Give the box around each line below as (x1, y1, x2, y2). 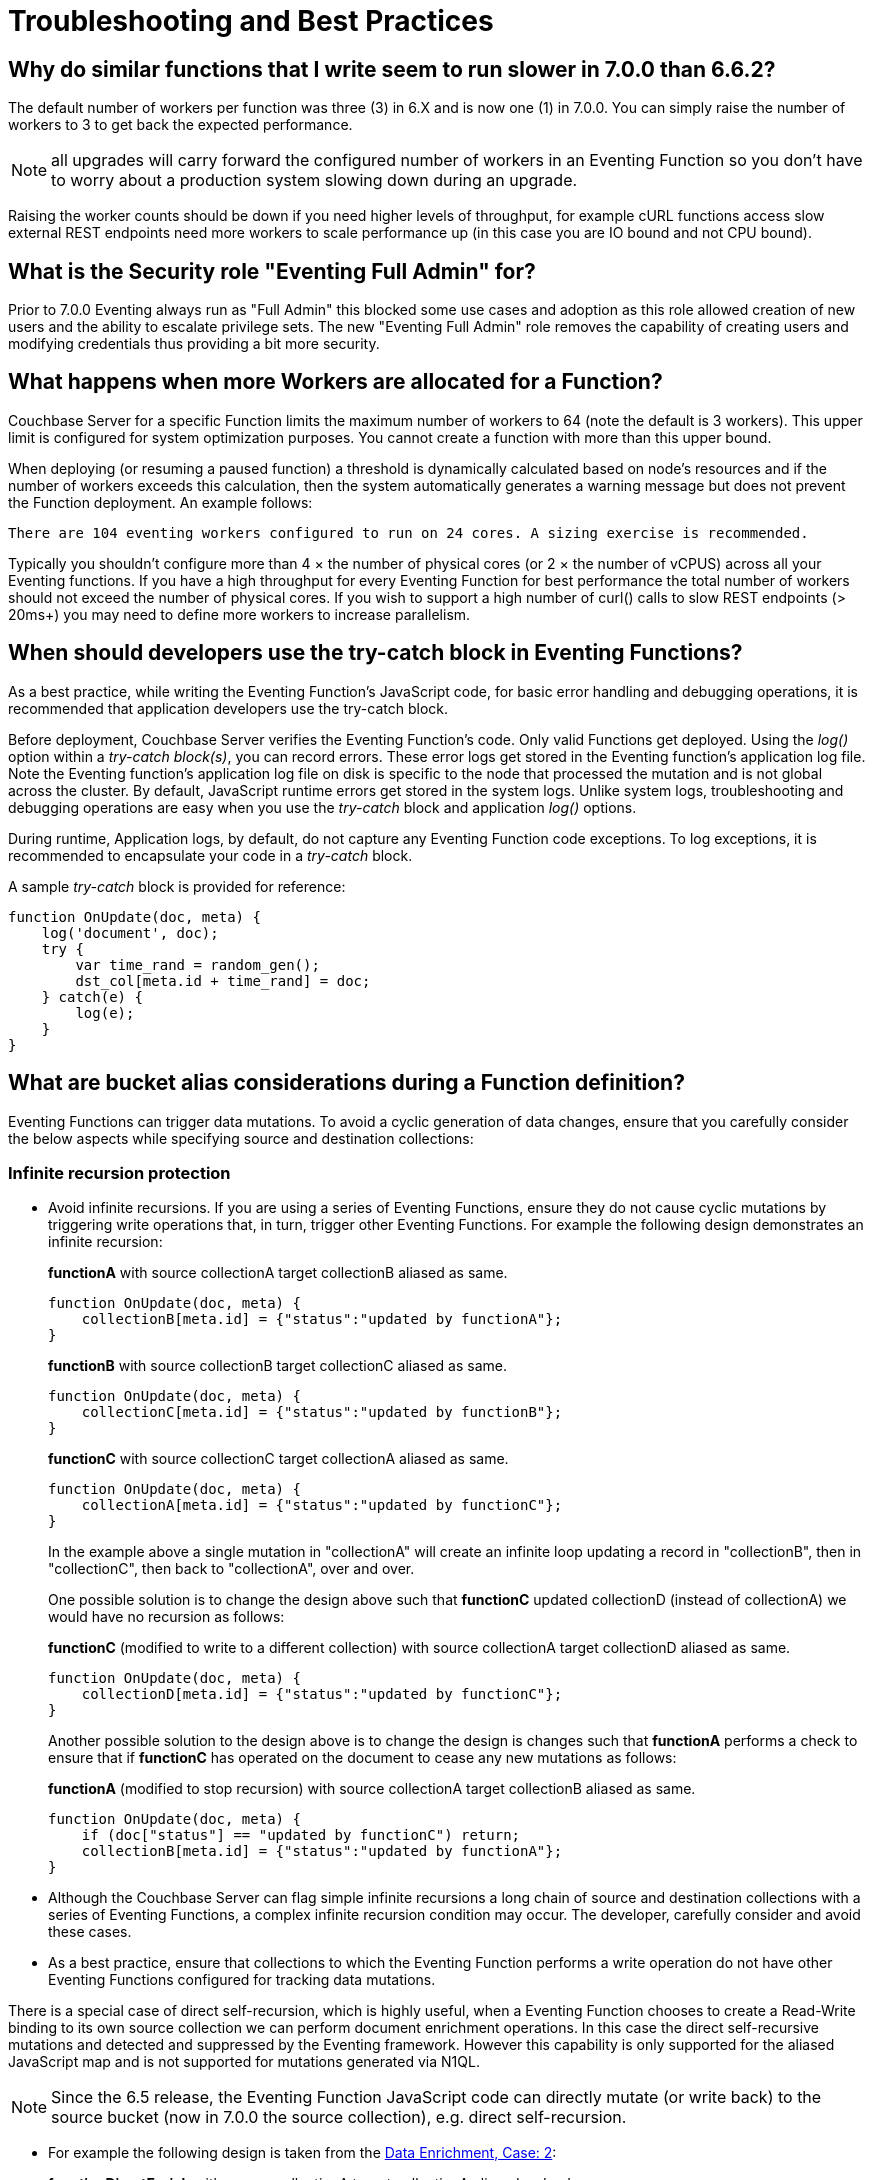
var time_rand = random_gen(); (75, 956, 320, 973)
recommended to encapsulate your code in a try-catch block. (8, 846, 413, 864)
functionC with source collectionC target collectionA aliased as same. (48, 1450, 509, 1468)
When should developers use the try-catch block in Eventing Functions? (8, 640, 743, 666)
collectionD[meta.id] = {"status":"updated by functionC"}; (81, 1686, 563, 1703)
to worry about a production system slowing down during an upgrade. (51, 170, 578, 191)
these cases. (48, 1923, 132, 1941)
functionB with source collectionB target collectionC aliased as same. (48, 1357, 507, 1375)
